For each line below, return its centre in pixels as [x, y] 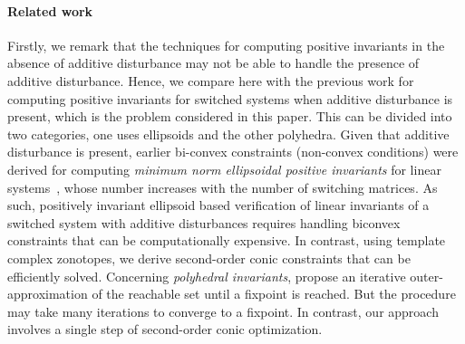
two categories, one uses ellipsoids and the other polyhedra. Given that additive [228, 134]
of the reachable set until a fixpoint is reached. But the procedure [274, 294]
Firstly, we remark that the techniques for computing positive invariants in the [226, 45]
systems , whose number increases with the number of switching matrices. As [223, 187]
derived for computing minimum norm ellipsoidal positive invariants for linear [224, 169]
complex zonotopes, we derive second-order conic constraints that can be [209, 258]
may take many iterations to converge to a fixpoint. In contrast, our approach [223, 311]
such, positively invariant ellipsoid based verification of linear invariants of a [218, 205]
